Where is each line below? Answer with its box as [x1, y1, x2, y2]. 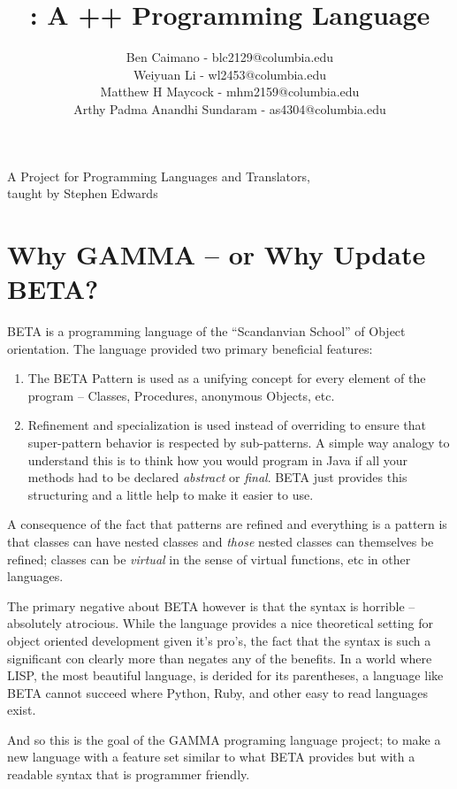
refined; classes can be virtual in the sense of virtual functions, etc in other [7, 549, 411, 568]
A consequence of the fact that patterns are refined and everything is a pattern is [7, 515, 447, 533]
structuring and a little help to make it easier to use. [27, 485, 314, 503]
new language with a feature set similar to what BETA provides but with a [7, 747, 415, 766]
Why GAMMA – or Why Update [7, 235, 426, 272]
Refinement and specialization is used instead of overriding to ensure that [27, 416, 427, 434]
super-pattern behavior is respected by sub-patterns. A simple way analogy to [27, 433, 450, 451]
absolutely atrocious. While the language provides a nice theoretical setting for [7, 614, 433, 632]
